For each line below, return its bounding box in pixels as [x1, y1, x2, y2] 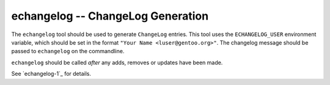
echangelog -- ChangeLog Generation [11, 9, 209, 23]
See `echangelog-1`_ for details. [11, 70, 92, 78]
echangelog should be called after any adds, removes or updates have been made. [11, 59, 223, 66]
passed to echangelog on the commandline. [11, 48, 125, 55]
